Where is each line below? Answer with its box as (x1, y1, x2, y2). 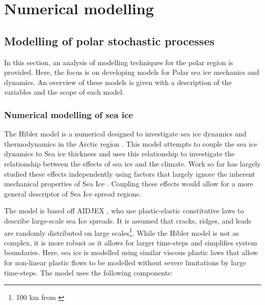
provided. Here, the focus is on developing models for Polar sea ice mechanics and (4, 67, 259, 77)
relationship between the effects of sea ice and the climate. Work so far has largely (4, 158, 261, 169)
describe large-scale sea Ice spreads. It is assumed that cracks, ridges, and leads (4, 215, 252, 226)
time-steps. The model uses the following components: (4, 267, 173, 278)
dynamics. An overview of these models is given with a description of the (4, 76, 232, 87)
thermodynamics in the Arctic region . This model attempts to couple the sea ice (4, 138, 257, 149)
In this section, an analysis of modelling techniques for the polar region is (4, 57, 233, 67)
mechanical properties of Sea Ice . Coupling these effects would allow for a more (4, 178, 253, 189)
